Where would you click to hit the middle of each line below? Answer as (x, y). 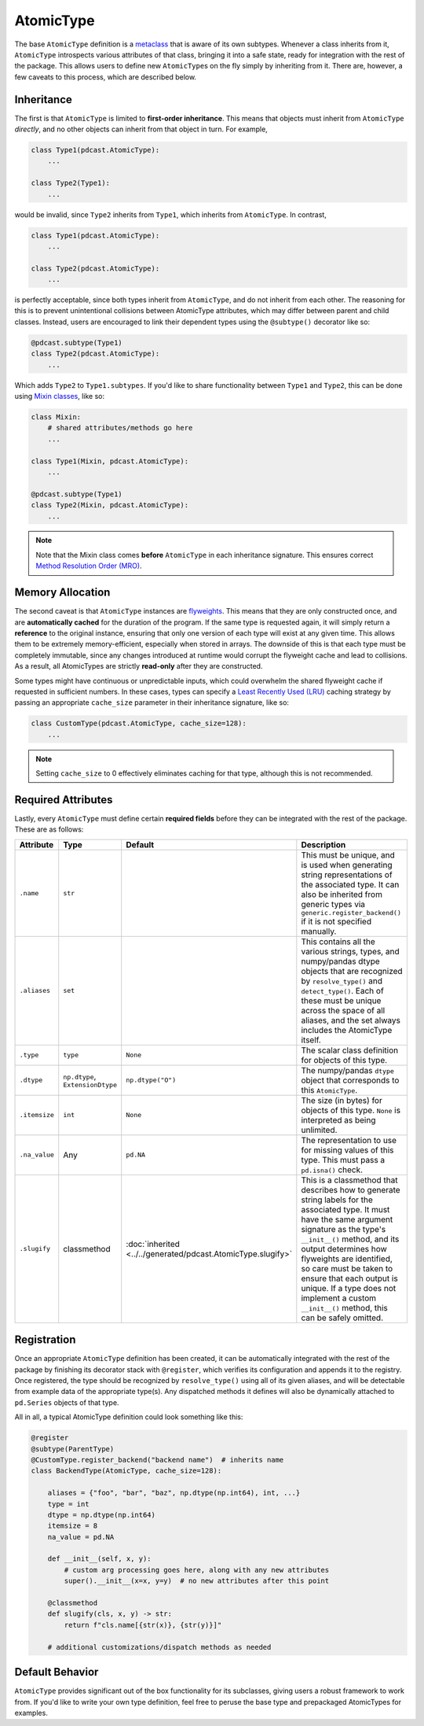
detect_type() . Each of (342, 990)
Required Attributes (64, 800)
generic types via (333, 904)
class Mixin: (56, 417)
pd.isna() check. (332, 1170)
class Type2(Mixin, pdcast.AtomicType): (110, 505)
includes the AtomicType (347, 1030)
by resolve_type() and (342, 981)
